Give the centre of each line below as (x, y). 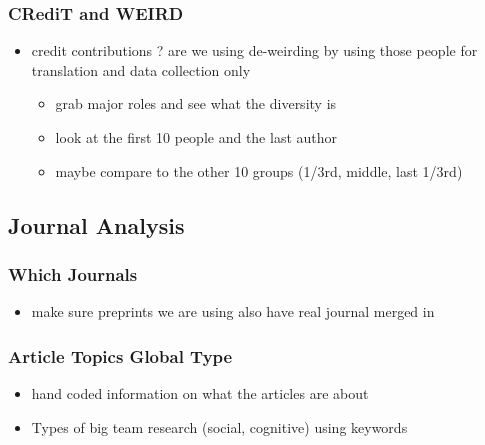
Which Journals (73, 273)
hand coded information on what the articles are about (200, 393)
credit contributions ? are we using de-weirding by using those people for (254, 50)
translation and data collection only (141, 69)
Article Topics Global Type (120, 355)
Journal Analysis (96, 224)
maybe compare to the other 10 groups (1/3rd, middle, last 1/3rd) (259, 170)
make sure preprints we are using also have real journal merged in (233, 311)
